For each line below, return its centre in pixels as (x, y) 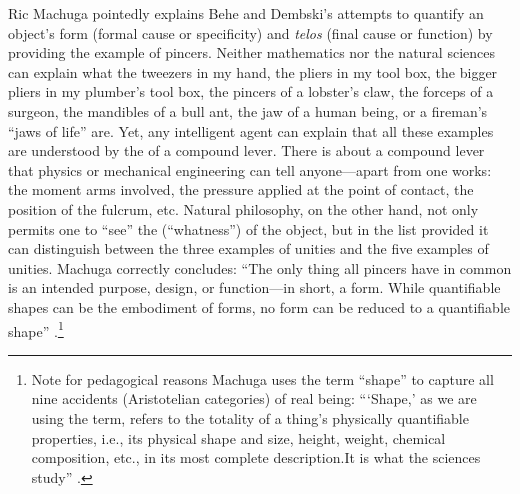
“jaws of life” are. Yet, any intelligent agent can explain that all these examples (251, 130)
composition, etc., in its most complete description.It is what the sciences (256, 457)
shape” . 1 (36, 329)
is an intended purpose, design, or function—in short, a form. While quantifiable (254, 287)
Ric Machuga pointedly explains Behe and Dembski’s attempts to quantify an (246, 13)
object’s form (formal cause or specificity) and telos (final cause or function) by (250, 32)
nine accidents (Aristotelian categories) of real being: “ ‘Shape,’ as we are (254, 398)
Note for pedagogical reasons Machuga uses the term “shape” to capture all (262, 378)
